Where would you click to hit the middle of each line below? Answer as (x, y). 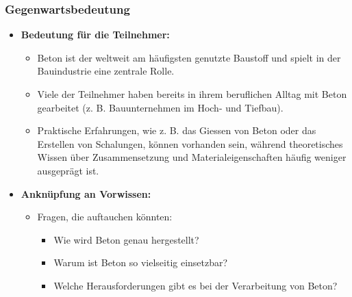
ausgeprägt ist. (68, 170)
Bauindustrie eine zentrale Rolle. (106, 71)
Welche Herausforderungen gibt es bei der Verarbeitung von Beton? (196, 285)
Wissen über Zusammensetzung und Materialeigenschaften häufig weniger (192, 157)
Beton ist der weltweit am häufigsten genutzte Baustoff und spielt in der (189, 57)
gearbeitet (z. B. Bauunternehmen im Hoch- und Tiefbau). (160, 107)
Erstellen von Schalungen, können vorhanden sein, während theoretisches (190, 143)
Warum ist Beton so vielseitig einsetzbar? (141, 262)
